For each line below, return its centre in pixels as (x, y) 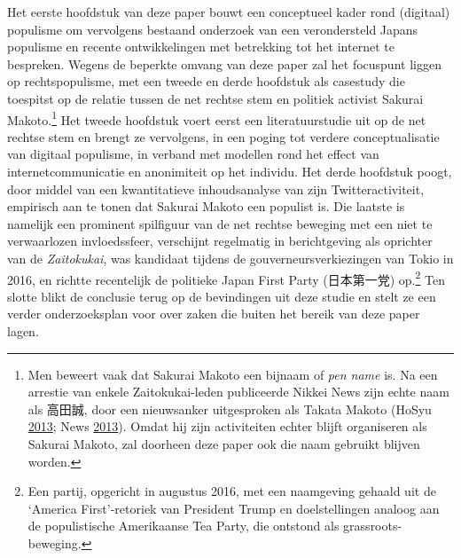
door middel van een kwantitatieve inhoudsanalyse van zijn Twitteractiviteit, (216, 189)
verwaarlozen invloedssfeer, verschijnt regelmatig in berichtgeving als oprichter (220, 241)
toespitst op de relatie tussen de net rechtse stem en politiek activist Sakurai (215, 98)
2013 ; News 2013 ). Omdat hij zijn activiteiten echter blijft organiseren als (227, 426)
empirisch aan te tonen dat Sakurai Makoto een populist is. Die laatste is (206, 206)
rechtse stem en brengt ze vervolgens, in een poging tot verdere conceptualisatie (223, 136)
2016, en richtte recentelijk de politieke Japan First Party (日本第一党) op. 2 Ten (226, 278)
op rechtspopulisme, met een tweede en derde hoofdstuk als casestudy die (206, 81)
